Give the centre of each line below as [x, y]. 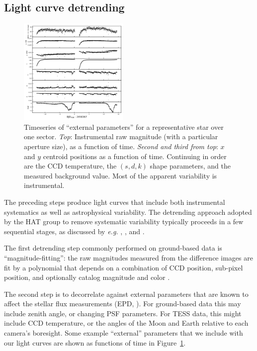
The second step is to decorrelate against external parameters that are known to [126, 294]
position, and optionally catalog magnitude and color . [87, 277]
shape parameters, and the [190, 166]
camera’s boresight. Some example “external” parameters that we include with [124, 333]
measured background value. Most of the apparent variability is [121, 175]
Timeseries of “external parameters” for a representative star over [124, 127]
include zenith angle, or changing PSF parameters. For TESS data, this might [123, 313]
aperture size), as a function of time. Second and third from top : [121, 146]
